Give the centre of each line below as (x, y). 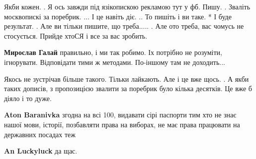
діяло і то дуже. (28, 98)
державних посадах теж (40, 134)
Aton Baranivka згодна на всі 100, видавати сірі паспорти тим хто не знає (120, 115)
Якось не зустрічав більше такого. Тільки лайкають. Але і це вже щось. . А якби (127, 79)
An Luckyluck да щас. (41, 151)
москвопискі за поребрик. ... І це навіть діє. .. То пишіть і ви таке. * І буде (118, 16)
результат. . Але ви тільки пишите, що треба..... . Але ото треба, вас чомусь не (124, 26)
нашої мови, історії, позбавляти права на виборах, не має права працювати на (122, 124)
